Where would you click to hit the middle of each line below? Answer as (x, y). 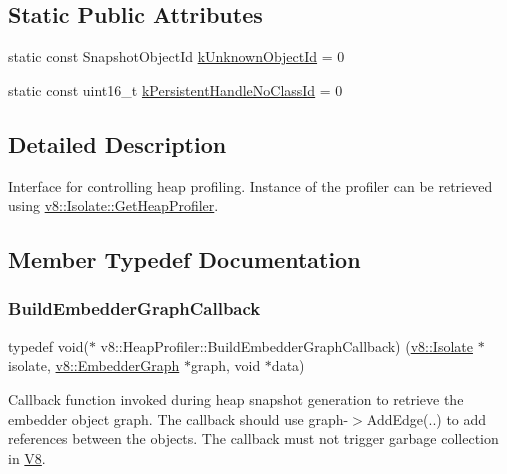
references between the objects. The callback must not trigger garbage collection (253, 438)
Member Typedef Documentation (184, 259)
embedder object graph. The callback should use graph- (178, 418)
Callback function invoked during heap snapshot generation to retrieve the (236, 398)
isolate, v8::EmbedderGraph (94, 365)
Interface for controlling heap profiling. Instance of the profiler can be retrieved (250, 185)
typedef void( (48, 345)
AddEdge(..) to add (426, 418)
